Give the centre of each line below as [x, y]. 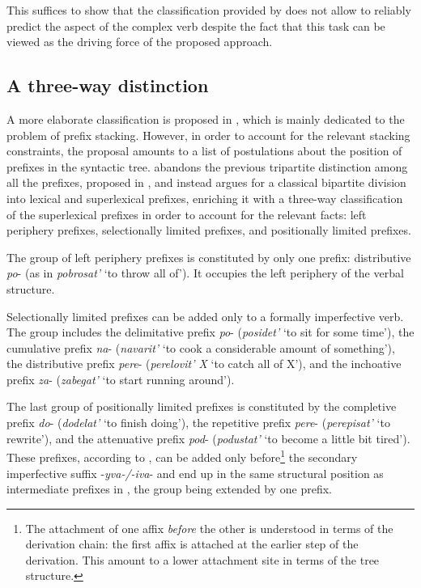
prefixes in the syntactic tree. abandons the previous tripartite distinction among [207, 166]
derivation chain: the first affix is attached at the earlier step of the [192, 544]
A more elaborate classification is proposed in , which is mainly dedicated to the [206, 118]
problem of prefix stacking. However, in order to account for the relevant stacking [208, 135]
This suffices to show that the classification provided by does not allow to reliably [209, 10]
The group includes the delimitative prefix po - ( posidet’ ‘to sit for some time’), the [210, 332]
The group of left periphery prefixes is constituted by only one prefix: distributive [209, 257]
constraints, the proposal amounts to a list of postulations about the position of [204, 151]
